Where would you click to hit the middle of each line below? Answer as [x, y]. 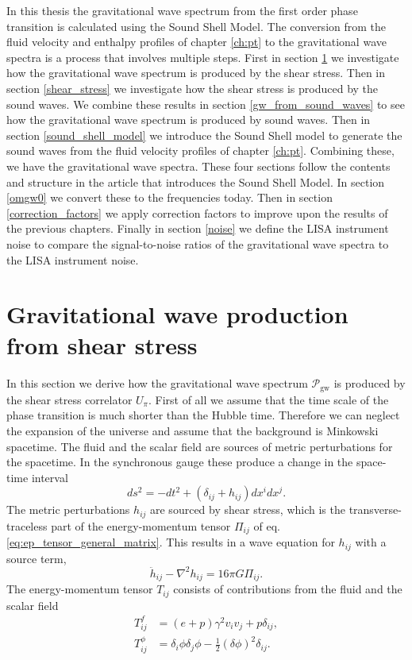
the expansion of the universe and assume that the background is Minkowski [193, 431]
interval [50, 477]
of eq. [267, 525]
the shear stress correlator [69, 399]
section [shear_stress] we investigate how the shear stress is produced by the [193, 88]
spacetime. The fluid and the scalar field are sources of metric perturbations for [200, 446]
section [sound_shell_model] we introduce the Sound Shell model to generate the [204, 135]
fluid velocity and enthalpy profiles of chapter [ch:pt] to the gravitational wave [196, 42]
